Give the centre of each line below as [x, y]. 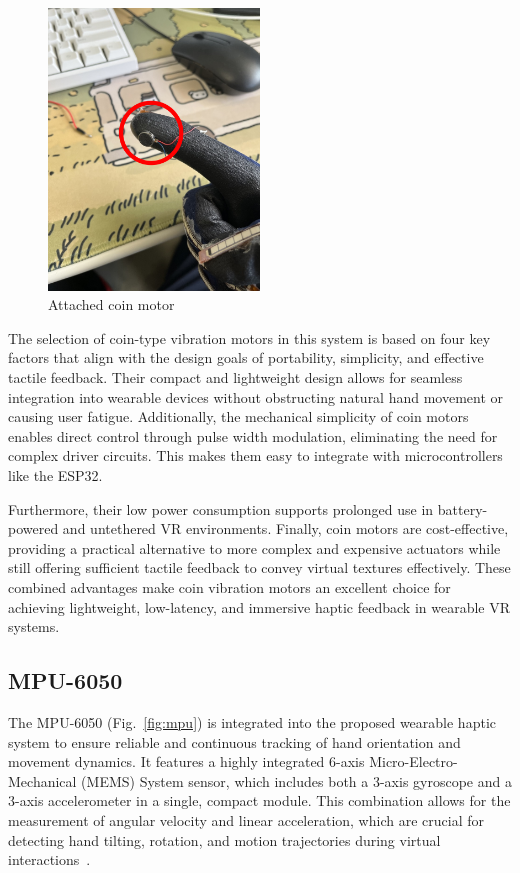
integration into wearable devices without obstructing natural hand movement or [256, 396]
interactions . [49, 859]
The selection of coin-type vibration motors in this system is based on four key [249, 337]
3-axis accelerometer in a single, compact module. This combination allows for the [259, 800]
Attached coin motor [111, 304]
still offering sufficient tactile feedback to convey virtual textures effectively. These [259, 567]
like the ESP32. [55, 475]
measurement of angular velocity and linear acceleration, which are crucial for [246, 819]
